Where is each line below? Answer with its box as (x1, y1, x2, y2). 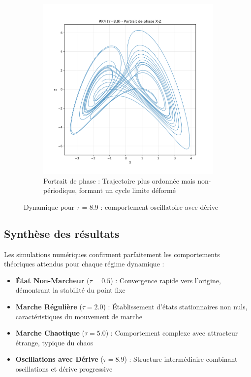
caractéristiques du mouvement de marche (15, 311, 143, 321)
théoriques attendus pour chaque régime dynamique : (4, 259, 164, 269)
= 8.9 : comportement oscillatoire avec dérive (82, 201, 219, 212)
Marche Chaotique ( (15, 328, 85, 338)
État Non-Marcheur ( (15, 275, 90, 285)
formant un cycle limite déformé (79, 185, 176, 195)
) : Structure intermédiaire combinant (124, 354, 238, 364)
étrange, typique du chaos (15, 337, 94, 347)
